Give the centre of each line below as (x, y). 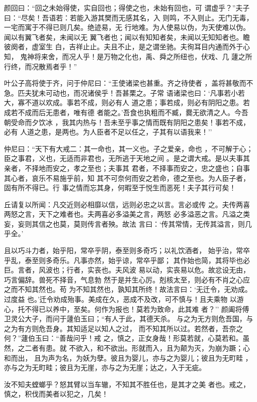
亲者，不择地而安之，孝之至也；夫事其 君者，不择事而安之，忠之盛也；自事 (127, 168)
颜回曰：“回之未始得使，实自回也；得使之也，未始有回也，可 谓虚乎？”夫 (123, 7)
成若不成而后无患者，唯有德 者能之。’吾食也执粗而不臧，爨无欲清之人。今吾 (126, 112)
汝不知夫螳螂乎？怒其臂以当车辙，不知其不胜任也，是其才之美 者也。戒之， (127, 384)
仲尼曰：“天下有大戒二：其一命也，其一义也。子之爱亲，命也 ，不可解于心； (129, 148)
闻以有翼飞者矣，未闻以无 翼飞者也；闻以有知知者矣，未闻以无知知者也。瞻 (127, 37)
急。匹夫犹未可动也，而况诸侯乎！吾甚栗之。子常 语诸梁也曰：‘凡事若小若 (125, 92)
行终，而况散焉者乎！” (41, 66)
